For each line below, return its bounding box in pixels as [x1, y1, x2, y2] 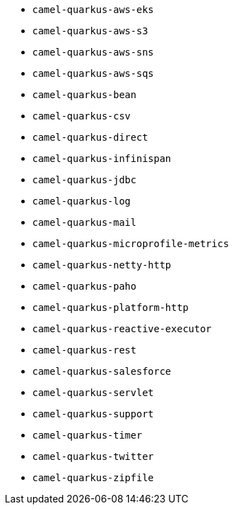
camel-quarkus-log [32, 196, 131, 207]
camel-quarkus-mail [32, 217, 137, 228]
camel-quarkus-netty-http [32, 259, 172, 270]
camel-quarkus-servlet [32, 387, 154, 398]
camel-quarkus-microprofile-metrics [32, 238, 229, 249]
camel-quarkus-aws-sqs [32, 68, 154, 79]
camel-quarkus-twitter [32, 451, 154, 462]
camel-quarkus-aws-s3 [32, 25, 148, 36]
